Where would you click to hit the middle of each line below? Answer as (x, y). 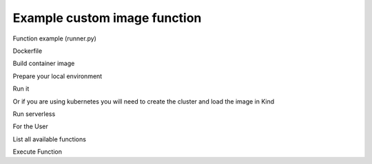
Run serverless (34, 114)
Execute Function (37, 152)
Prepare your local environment (58, 76)
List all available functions (49, 139)
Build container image (44, 63)
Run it (21, 89)
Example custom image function (107, 18)
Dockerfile (28, 51)
